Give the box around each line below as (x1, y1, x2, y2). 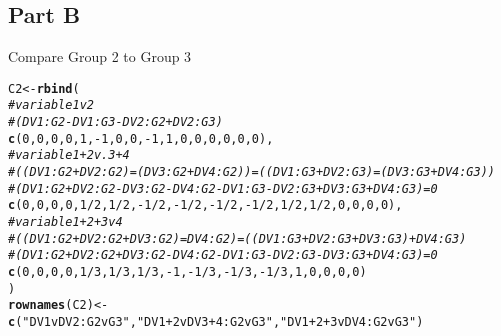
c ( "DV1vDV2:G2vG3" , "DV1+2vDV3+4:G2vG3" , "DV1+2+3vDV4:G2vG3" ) (8, 314, 424, 329)
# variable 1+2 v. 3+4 (8, 148, 130, 163)
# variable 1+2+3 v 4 (8, 215, 123, 230)
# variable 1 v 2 (8, 98, 94, 113)
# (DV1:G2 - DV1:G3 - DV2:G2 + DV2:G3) (8, 115, 223, 130)
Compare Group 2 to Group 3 (8, 46, 192, 67)
